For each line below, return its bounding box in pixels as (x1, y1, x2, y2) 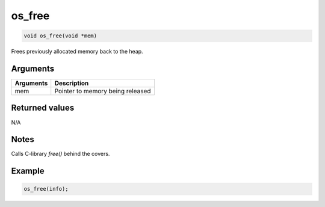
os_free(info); (23, 185, 69, 193)
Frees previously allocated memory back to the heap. (11, 48, 144, 55)
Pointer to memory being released (54, 87, 151, 96)
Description (54, 79, 89, 87)
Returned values (11, 103, 75, 113)
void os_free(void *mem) (23, 32, 97, 39)
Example (11, 166, 45, 176)
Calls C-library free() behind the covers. (11, 150, 110, 158)
